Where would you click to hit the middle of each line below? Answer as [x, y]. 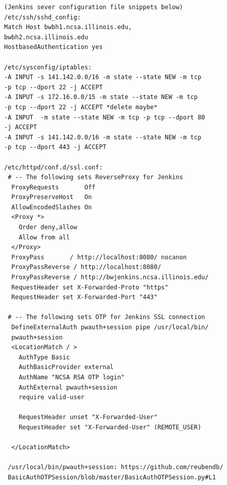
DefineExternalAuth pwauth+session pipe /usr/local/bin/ [110, 327]
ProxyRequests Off [53, 187]
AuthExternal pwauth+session [68, 387]
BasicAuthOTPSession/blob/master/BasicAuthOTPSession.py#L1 [112, 477]
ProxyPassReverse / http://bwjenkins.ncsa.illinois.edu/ [110, 277]
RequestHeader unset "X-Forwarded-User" [88, 417]
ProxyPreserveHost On [52, 197]
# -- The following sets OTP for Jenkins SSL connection [106, 317]
